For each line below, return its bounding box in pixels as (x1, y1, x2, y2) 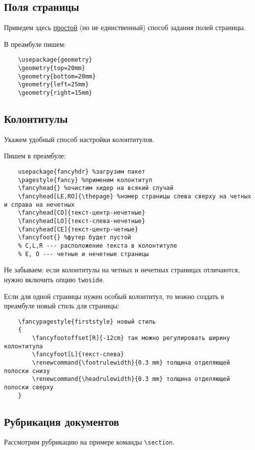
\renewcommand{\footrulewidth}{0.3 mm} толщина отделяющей (32, 359, 230, 366)
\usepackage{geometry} (18, 56, 92, 64)
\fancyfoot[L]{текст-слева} (32, 351, 124, 358)
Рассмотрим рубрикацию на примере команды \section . (4, 437, 175, 447)
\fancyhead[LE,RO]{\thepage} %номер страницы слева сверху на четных (18, 193, 252, 200)
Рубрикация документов (4, 413, 119, 429)
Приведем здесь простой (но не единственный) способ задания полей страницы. (4, 22, 246, 33)
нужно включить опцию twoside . (4, 274, 105, 284)
